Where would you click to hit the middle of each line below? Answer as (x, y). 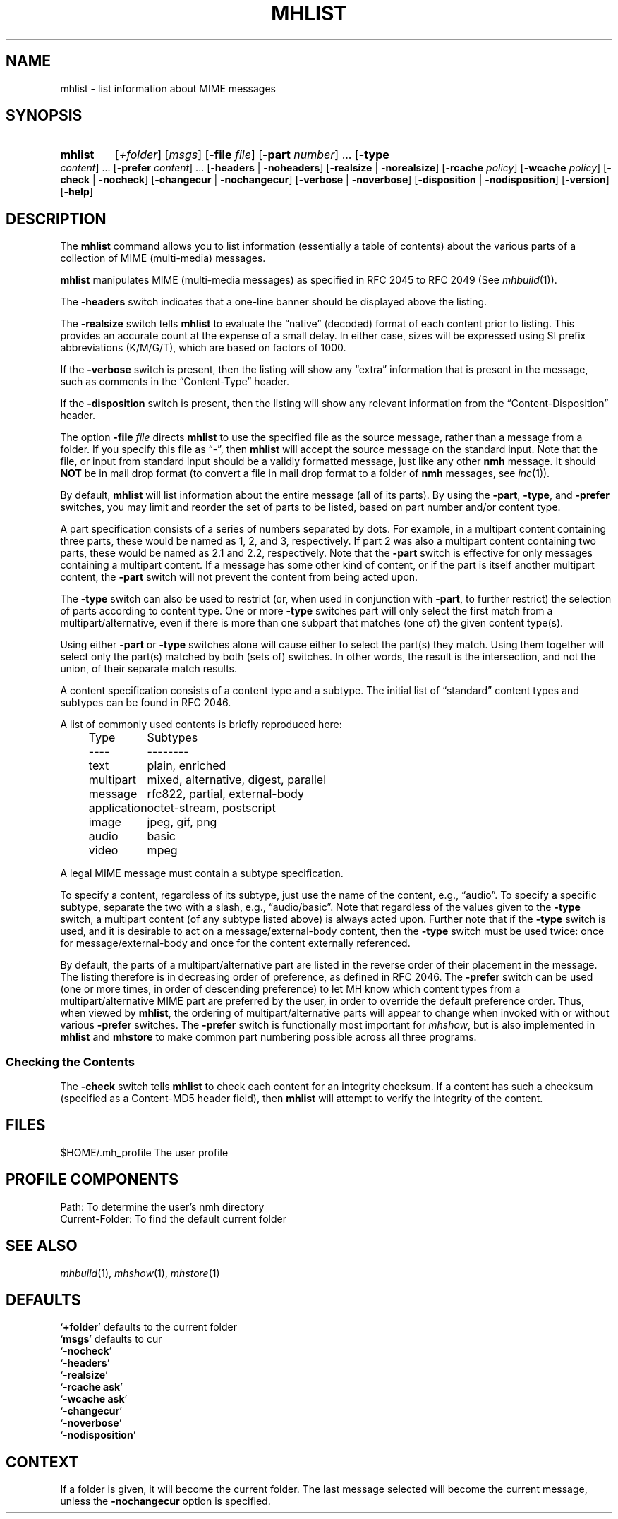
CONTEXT (42, 1462)
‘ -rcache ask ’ (91, 1387)
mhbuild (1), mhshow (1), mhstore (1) (140, 1273)
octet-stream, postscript (211, 808)
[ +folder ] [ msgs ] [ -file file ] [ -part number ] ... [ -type (252, 155)
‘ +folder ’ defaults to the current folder (149, 1327)
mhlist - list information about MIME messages (168, 88)
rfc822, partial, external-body (225, 794)
